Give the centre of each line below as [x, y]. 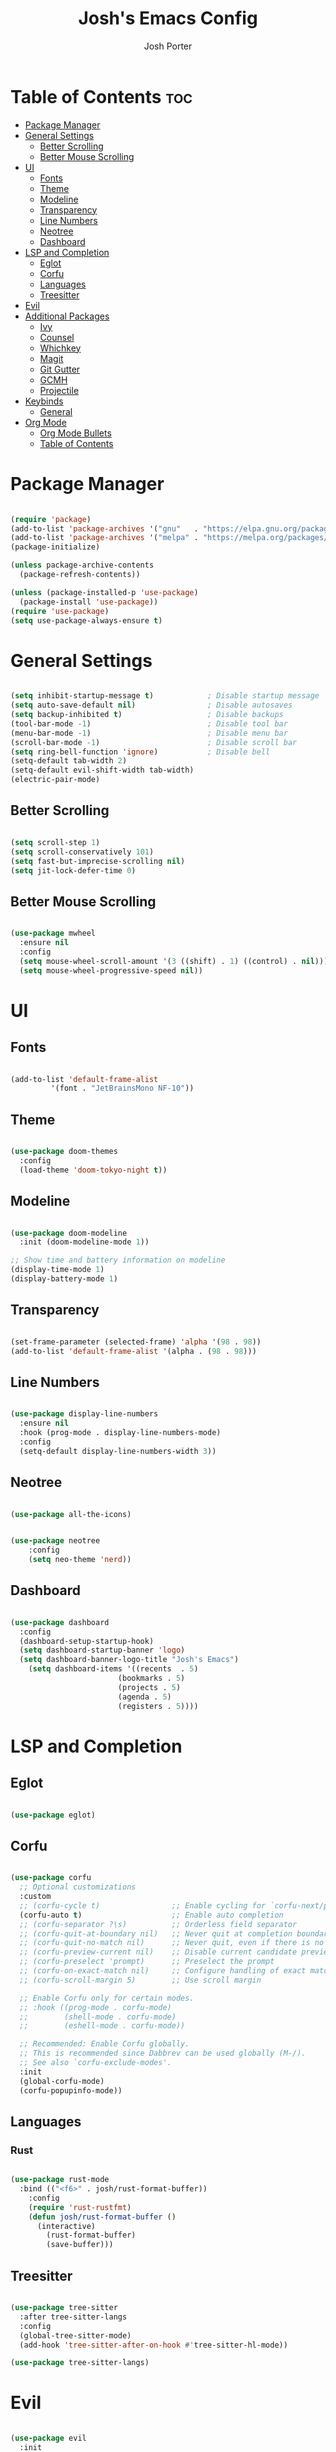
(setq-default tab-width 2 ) [69, 761]
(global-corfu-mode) [62, 2081]
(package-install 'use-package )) [89, 602]
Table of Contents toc [101, 96]
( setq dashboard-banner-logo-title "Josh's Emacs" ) [129, 1660]
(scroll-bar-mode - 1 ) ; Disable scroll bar [154, 742]
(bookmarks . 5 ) [151, 1678]
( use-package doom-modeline [69, 1233]
